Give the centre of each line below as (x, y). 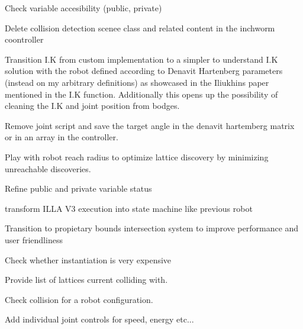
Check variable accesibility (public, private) (83, 8)
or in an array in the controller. (62, 137)
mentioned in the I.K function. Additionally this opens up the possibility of (141, 94)
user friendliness (34, 239)
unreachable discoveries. (48, 168)
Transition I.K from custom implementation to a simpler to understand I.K (141, 59)
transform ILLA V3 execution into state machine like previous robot (129, 208)
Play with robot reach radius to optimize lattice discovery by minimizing (137, 157)
